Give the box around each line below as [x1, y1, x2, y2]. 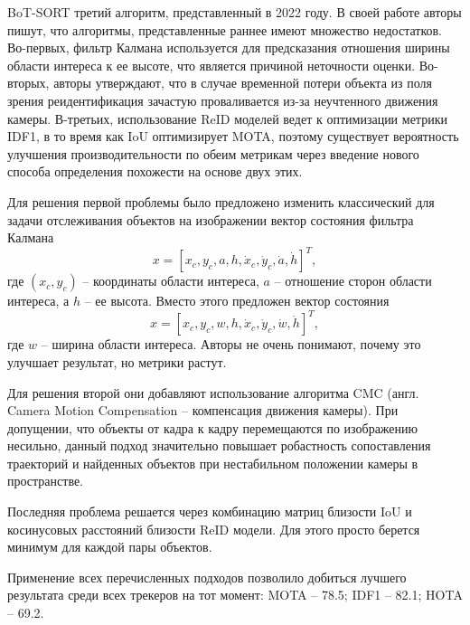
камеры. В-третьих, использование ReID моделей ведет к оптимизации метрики [7, 109, 447, 128]
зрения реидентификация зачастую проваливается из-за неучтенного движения [7, 90, 438, 109]
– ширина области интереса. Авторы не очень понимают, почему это [41, 335, 421, 354]
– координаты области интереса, [82, 271, 259, 290]
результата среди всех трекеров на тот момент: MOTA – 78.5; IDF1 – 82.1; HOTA [7, 585, 463, 604]
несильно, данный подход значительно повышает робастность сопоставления [7, 436, 431, 455]
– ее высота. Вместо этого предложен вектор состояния [84, 291, 390, 310]
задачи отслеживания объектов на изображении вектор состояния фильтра [7, 210, 414, 229]
